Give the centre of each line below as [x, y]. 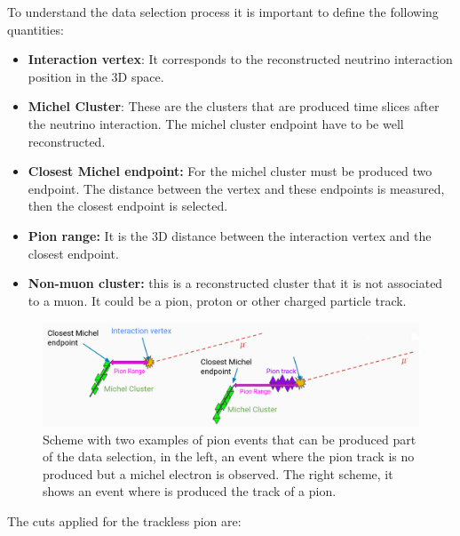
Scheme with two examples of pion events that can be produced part [230, 439]
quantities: [36, 29]
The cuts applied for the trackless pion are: [124, 520]
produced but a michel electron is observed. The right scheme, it [218, 473]
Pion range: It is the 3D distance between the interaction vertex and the [230, 235]
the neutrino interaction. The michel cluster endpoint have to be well [216, 123]
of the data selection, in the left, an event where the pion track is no [229, 456]
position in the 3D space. [96, 76]
